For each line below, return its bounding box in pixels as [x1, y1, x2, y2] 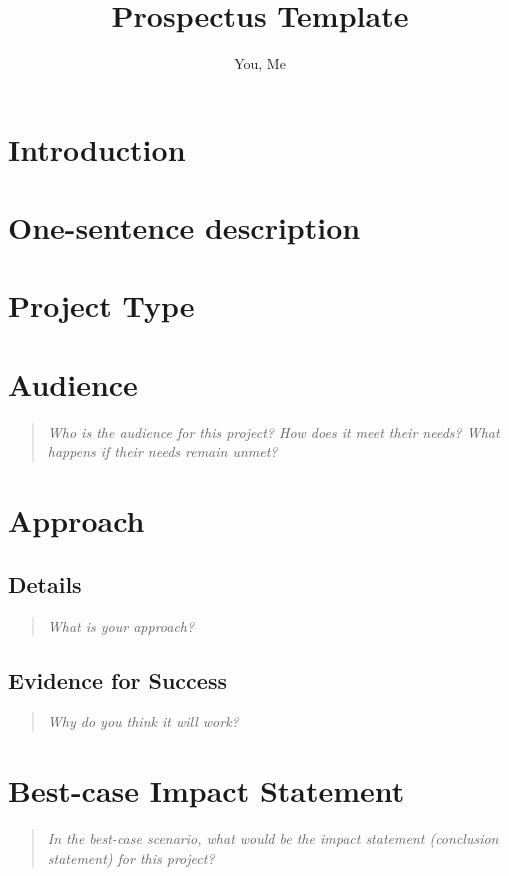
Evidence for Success [8, 664, 227, 695]
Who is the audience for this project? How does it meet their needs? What [47, 421, 500, 442]
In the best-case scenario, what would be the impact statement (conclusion [47, 828, 499, 849]
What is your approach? [47, 615, 195, 636]
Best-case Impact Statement [8, 770, 405, 811]
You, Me [234, 53, 286, 74]
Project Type [8, 285, 195, 326]
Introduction [8, 128, 186, 169]
